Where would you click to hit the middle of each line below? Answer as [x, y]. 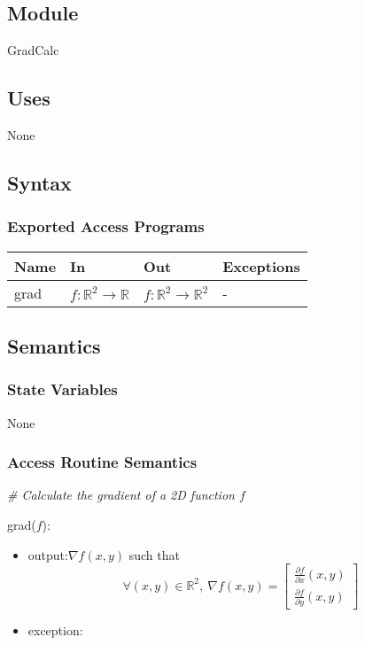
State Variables [62, 389]
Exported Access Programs [106, 226]
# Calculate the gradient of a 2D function [121, 495]
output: [48, 554]
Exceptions [261, 266]
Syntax [39, 182]
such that [154, 554]
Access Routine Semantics [102, 462]
